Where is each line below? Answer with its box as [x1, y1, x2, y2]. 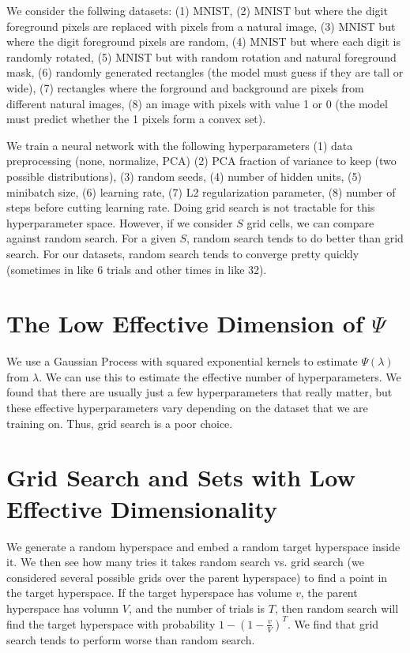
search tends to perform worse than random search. [6, 631, 255, 647]
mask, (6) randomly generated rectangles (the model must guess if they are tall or [6, 64, 404, 81]
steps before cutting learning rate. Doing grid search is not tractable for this [6, 199, 375, 216]
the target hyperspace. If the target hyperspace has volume [6, 584, 292, 601]
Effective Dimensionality [6, 492, 277, 524]
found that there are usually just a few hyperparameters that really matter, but [6, 384, 393, 400]
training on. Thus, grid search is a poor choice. [6, 415, 233, 431]
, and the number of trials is [128, 599, 265, 616]
